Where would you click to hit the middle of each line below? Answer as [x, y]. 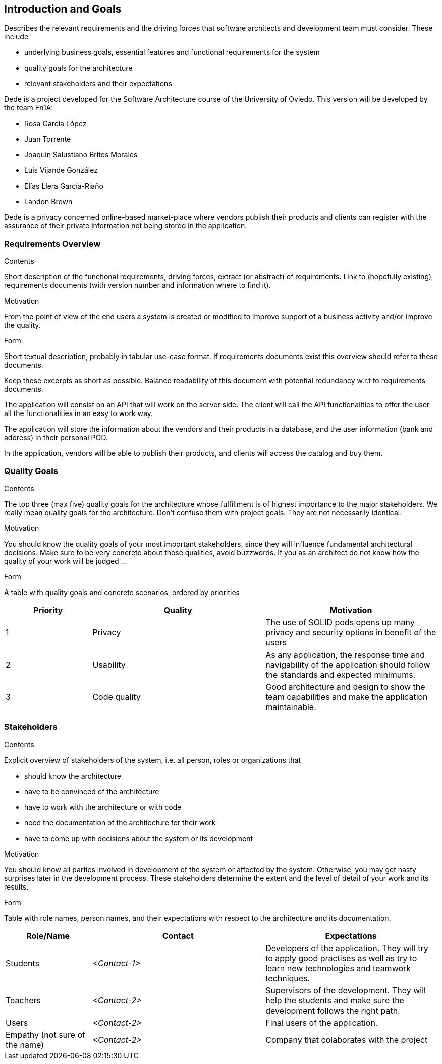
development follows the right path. [333, 1010]
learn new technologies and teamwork [338, 968]
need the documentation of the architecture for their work [120, 822]
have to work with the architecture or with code [103, 807]
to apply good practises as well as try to [341, 958]
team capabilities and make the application [347, 697]
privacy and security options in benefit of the [351, 632]
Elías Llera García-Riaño [64, 186]
